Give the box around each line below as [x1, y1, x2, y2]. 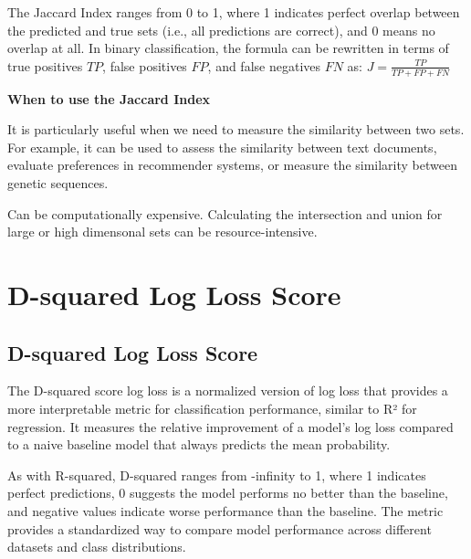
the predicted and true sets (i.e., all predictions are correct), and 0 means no [7, 20, 435, 39]
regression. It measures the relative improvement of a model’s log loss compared [7, 417, 454, 436]
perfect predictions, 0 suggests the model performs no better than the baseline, [7, 483, 448, 502]
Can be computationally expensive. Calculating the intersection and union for [7, 204, 443, 223]
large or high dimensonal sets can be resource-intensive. [7, 222, 318, 241]
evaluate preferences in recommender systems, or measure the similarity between [7, 155, 457, 174]
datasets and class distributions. [7, 537, 186, 556]
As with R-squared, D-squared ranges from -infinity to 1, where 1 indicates [7, 465, 426, 484]
